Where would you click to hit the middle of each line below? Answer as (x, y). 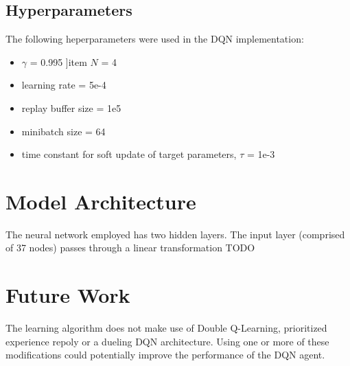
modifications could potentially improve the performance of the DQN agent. (165, 355)
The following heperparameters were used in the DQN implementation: (155, 39)
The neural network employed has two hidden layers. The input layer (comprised (175, 234)
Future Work (68, 295)
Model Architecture (101, 201)
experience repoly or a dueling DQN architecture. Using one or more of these (167, 341)
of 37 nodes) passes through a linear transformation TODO (130, 248)
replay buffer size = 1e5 (71, 107)
